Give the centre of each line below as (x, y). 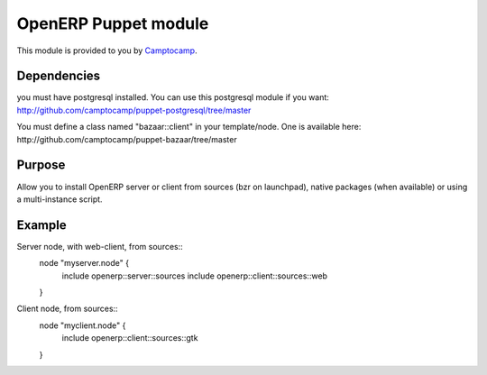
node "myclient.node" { (83, 325)
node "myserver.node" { (84, 263)
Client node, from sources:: (67, 309)
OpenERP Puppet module (113, 23)
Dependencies (59, 76)
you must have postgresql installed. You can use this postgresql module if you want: (173, 97)
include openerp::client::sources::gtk (130, 338)
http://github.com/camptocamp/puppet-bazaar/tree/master (127, 139)
